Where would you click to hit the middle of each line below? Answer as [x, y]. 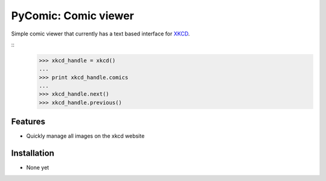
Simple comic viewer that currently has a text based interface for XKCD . [101, 34]
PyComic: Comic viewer [72, 16]
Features [28, 122]
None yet [38, 168]
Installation [33, 153]
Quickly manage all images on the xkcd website [85, 136]
